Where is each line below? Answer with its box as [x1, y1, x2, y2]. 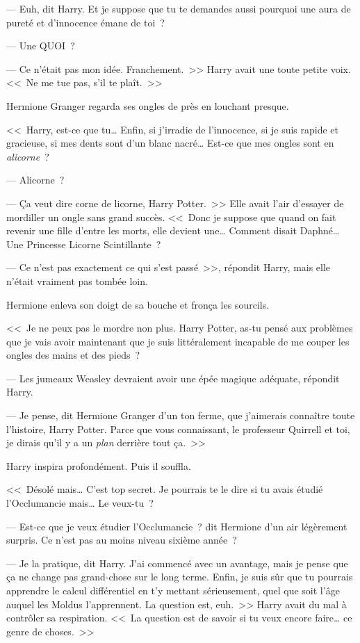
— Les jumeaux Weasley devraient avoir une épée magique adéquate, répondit [6, 371, 340, 385]
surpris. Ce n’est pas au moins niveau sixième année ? [6, 532, 237, 547]
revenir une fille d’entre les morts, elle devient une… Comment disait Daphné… [6, 223, 340, 238]
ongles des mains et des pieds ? [6, 348, 140, 362]
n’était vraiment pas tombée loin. [6, 273, 148, 288]
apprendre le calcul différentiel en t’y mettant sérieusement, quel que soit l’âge [6, 583, 340, 597]
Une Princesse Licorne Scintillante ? [6, 236, 161, 251]
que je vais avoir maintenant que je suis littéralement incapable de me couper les [6, 334, 350, 348]
